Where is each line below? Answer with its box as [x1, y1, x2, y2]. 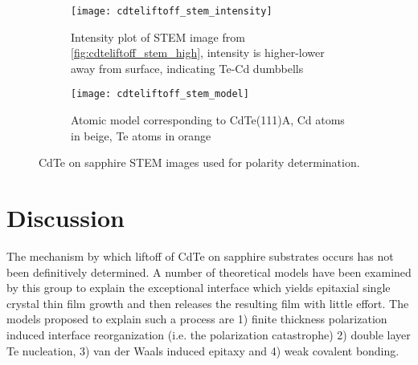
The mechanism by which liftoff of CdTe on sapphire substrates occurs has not [6, 248, 394, 264]
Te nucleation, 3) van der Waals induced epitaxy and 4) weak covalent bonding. [6, 342, 400, 359]
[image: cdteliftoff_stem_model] [71, 88, 249, 100]
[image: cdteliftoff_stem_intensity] [71, 6, 273, 17]
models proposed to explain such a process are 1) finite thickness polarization [6, 310, 387, 327]
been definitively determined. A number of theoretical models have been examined [6, 263, 412, 280]
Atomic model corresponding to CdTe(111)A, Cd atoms [71, 112, 345, 128]
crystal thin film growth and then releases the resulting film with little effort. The [6, 294, 409, 311]
